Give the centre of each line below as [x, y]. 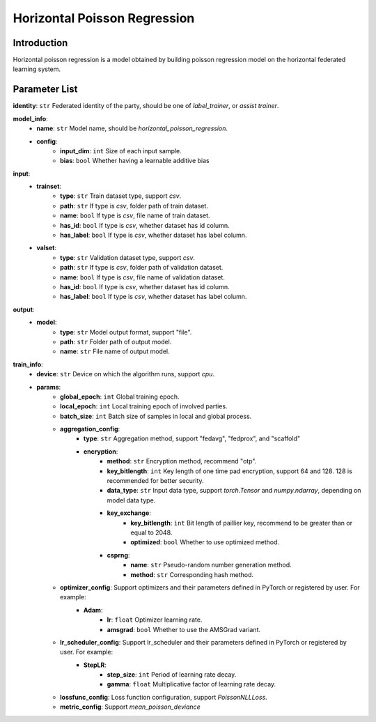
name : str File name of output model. [115, 351]
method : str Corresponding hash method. [192, 574]
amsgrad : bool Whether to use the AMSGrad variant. [184, 629]
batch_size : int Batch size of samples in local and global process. [156, 416]
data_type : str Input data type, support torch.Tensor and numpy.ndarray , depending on [234, 491]
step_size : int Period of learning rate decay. [172, 675]
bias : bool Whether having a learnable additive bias [135, 161]
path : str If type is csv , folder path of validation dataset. [142, 268]
